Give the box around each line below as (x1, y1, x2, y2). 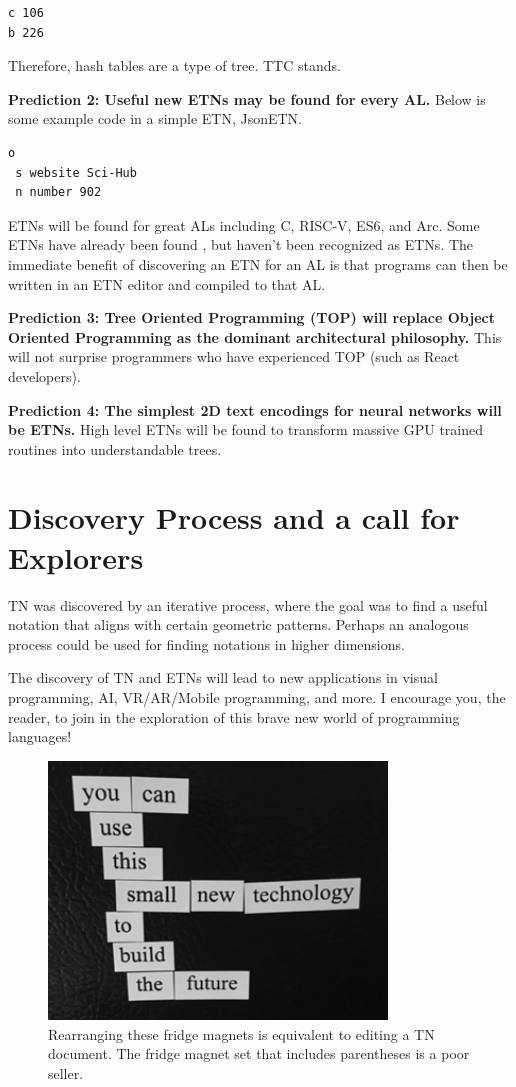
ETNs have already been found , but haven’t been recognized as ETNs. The (8, 234, 474, 255)
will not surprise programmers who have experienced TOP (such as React (8, 346, 460, 367)
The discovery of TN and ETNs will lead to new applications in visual (8, 667, 438, 688)
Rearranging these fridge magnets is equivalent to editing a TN (48, 1023, 435, 1044)
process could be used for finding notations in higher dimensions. (8, 633, 405, 654)
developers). (8, 365, 81, 386)
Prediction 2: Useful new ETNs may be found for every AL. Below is (8, 88, 486, 109)
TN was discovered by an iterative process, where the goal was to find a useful (8, 594, 488, 615)
